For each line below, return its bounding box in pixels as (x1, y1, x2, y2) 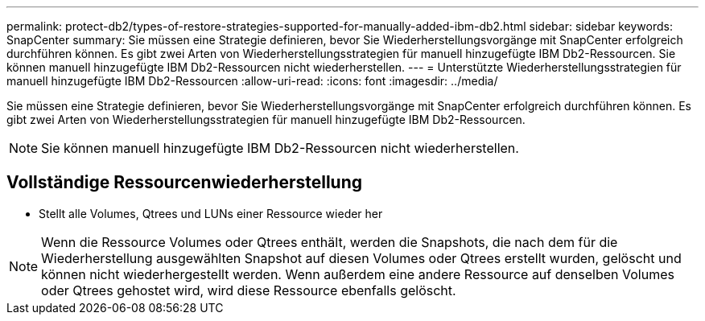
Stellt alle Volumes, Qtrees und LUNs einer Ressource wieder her (39, 206, 383, 220)
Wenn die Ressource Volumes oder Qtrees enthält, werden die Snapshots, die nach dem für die (41, 233, 618, 250)
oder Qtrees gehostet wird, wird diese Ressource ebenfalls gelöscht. (41, 282, 456, 298)
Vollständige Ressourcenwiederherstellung (6, 172, 363, 193)
